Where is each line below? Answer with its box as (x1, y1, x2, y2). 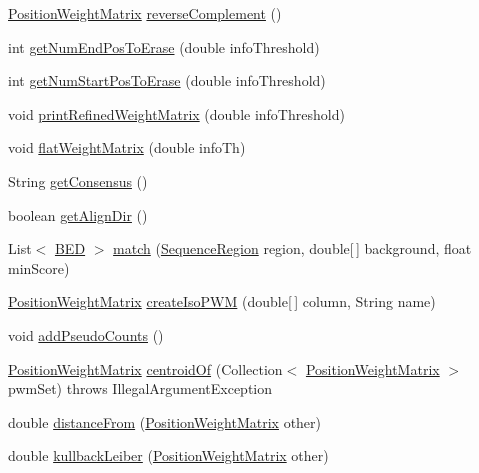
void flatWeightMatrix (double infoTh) (8, 137, 246, 158)
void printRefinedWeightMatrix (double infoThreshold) (8, 103, 345, 124)
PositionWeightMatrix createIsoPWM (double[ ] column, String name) (8, 291, 436, 312)
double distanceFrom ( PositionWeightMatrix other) (8, 411, 322, 432)
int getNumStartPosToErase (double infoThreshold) (8, 70, 326, 91)
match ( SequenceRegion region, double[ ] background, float (113, 238, 472, 259)
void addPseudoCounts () (8, 324, 164, 345)
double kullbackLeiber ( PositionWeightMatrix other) (8, 445, 329, 466)
